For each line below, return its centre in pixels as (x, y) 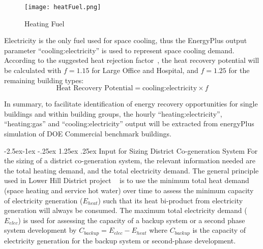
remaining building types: (44, 80)
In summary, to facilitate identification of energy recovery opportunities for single (131, 104)
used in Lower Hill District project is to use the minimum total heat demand (127, 180)
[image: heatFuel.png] (63, 7)
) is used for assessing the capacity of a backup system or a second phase (131, 220)
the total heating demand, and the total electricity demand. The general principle (131, 170)
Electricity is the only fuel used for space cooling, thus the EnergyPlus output (126, 40)
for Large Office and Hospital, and (145, 70)
